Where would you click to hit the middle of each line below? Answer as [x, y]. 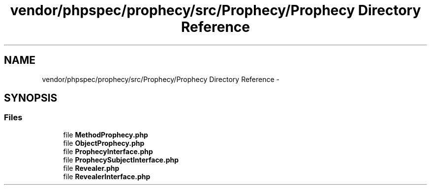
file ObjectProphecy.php [104, 143]
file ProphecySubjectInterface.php [121, 160]
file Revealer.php [91, 168]
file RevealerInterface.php [107, 176]
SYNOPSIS [31, 98]
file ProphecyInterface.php [108, 151]
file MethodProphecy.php [106, 135]
